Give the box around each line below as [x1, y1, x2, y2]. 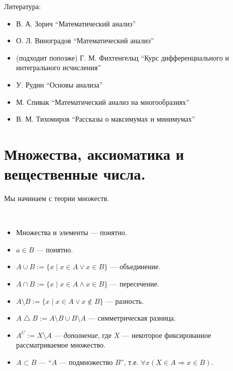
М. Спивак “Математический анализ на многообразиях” [16, 96, 190, 107]
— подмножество [59, 357, 113, 367]
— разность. [105, 295, 144, 306]
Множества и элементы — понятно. [16, 227, 127, 238]
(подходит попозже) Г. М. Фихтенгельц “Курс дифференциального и [16, 52, 229, 63]
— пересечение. [110, 278, 159, 289]
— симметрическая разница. [88, 312, 176, 323]
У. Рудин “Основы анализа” [16, 79, 103, 90]
